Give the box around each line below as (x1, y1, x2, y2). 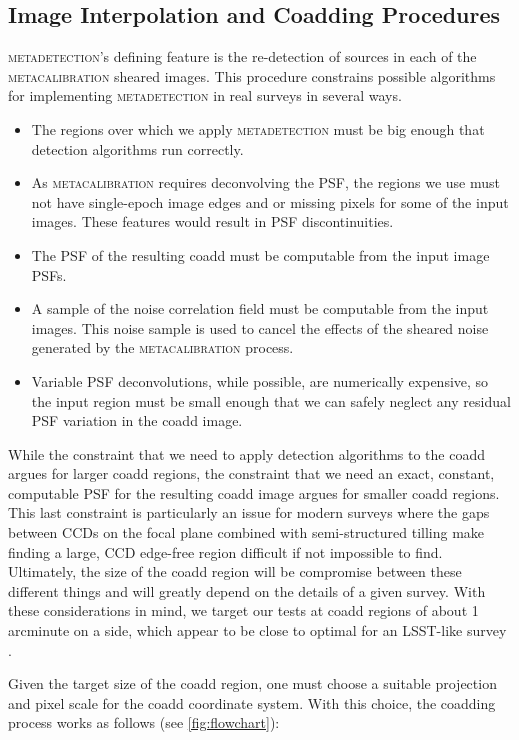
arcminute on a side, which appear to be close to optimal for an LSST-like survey (8, 620, 507, 641)
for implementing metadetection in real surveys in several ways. (8, 85, 402, 106)
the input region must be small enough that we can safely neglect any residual (31, 390, 511, 411)
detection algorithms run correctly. (31, 138, 244, 159)
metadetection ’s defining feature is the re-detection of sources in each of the (8, 46, 477, 67)
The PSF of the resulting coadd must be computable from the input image (31, 244, 490, 265)
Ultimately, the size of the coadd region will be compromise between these (8, 561, 462, 582)
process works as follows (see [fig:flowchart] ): (8, 712, 280, 733)
